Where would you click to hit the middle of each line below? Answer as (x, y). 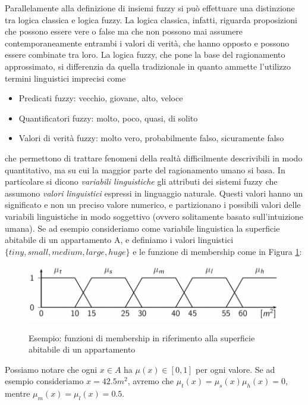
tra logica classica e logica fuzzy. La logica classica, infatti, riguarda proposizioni (151, 19)
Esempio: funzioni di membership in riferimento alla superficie (142, 337)
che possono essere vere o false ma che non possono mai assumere (124, 31)
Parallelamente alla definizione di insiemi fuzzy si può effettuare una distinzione (150, 8)
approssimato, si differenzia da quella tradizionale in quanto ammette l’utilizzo (148, 66)
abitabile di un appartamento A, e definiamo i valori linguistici (119, 240)
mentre (18, 393)
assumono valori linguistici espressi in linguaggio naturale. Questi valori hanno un (154, 193)
